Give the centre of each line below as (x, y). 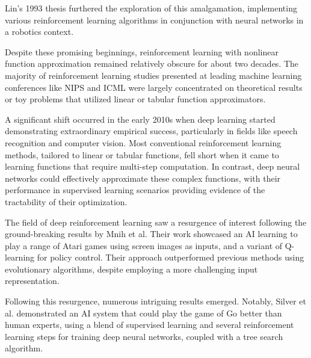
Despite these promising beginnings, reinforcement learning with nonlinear (142, 51)
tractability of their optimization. (66, 201)
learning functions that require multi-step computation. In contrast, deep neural (152, 166)
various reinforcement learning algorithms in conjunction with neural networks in (154, 20)
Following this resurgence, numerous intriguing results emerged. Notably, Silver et (155, 301)
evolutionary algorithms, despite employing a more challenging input (131, 269)
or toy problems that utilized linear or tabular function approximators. (135, 99)
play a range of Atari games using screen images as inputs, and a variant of (144, 245)
